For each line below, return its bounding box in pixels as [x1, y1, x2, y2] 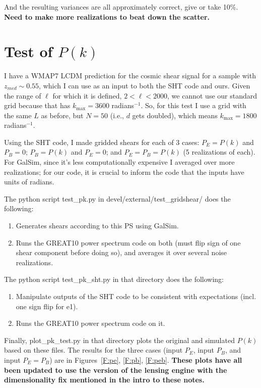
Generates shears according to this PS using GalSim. [16, 220, 179, 231]
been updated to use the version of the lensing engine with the [4, 364, 227, 375]
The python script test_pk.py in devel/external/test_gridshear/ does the [4, 193, 231, 204]
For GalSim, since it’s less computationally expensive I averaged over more [4, 157, 235, 167]
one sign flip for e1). [16, 301, 78, 311]
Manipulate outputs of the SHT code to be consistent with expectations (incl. [16, 291, 256, 301]
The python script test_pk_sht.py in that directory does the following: [4, 274, 224, 284]
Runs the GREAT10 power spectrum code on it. [16, 318, 165, 328]
